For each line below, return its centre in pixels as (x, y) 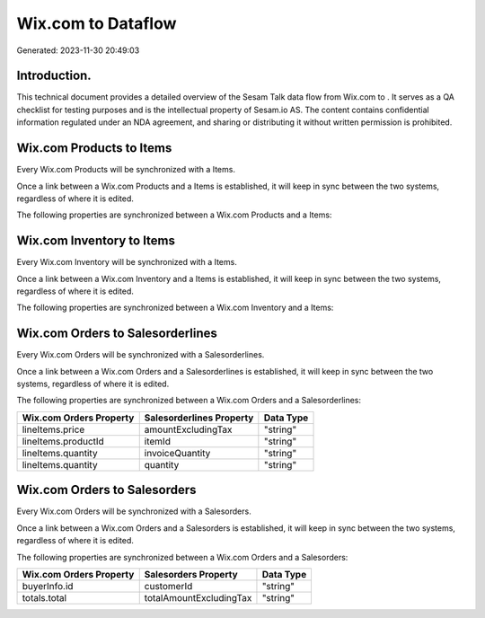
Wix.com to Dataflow (97, 23)
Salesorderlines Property (199, 418)
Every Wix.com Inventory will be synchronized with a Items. (127, 262)
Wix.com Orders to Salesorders (106, 490)
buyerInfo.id (48, 586)
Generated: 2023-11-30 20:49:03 (78, 50)
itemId (157, 441)
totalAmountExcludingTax (198, 597)
